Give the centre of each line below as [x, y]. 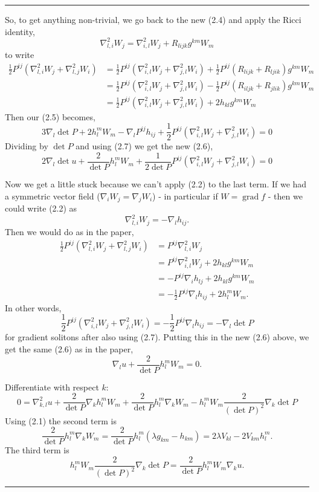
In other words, [33, 307]
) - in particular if [185, 196]
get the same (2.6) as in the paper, [69, 348]
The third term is [37, 450]
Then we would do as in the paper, [69, 232]
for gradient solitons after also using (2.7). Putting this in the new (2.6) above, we [157, 337]
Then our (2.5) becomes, [50, 116]
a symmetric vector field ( [53, 196]
